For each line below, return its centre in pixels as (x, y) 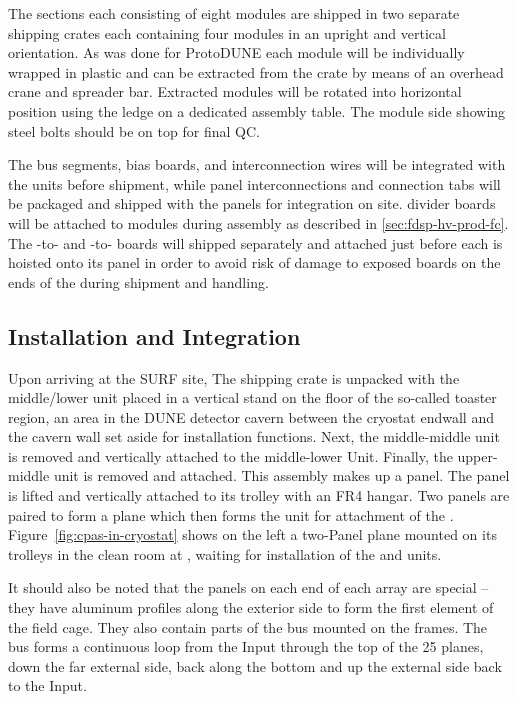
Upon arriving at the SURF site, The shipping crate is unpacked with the (234, 377)
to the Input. (47, 685)
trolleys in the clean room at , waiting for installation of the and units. (225, 553)
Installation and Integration (154, 335)
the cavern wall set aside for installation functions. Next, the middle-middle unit (254, 436)
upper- (477, 455)
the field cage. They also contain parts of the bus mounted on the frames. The (248, 626)
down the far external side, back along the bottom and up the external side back (255, 665)
